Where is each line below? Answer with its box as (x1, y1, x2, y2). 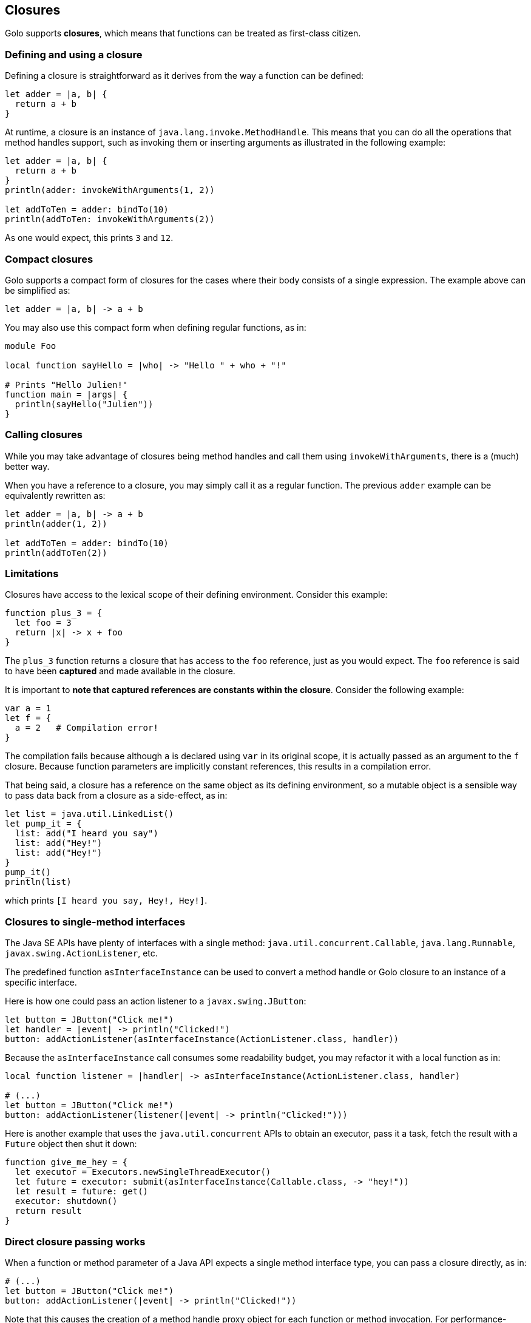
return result (15, 1206, 82, 1216)
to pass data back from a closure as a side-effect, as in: (5, 790, 228, 801)
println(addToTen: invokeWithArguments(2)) (5, 214, 215, 225)
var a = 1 (5, 703, 51, 714)
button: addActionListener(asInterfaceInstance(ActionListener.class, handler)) (5, 1034, 399, 1044)
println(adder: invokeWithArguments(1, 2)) (5, 185, 215, 195)
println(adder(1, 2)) (5, 518, 107, 529)
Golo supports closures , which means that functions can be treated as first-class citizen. (5, 28, 361, 39)
